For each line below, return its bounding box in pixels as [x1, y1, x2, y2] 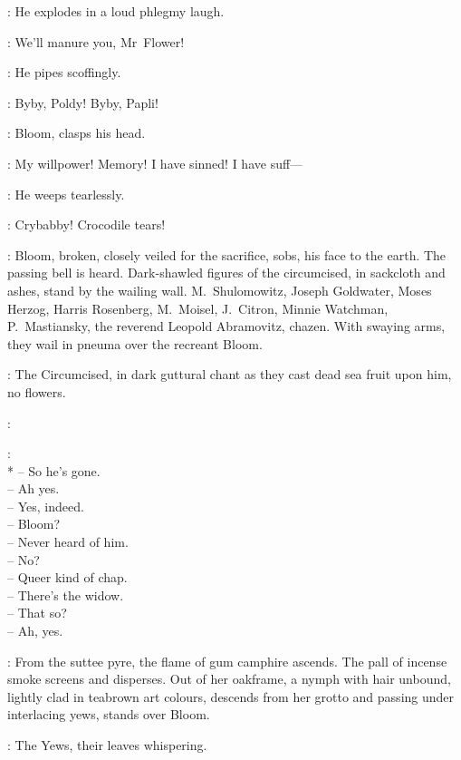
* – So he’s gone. [7, 461, 101, 480]
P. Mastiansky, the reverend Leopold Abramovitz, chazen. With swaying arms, [7, 317, 446, 336]
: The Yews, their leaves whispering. [7, 736, 207, 754]
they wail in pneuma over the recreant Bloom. [7, 334, 263, 353]
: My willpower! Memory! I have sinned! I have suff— [7, 153, 303, 172]
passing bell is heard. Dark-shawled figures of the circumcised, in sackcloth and [7, 263, 446, 282]
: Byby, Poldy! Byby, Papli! [7, 93, 158, 112]
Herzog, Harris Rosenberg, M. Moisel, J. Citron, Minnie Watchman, [7, 298, 389, 317]
